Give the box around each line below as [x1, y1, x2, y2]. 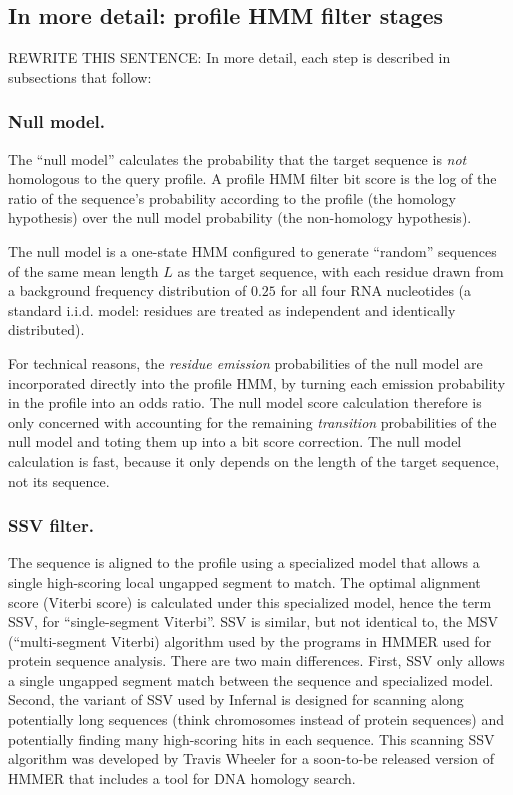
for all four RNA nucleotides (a [280, 280, 472, 301]
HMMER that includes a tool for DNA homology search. [8, 767, 356, 788]
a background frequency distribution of [8, 280, 247, 301]
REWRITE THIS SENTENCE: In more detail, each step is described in [8, 47, 451, 68]
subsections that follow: [8, 66, 152, 87]
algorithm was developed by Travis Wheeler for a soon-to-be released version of [8, 748, 494, 769]
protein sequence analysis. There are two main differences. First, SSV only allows [8, 650, 505, 671]
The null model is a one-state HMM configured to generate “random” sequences [8, 240, 497, 261]
